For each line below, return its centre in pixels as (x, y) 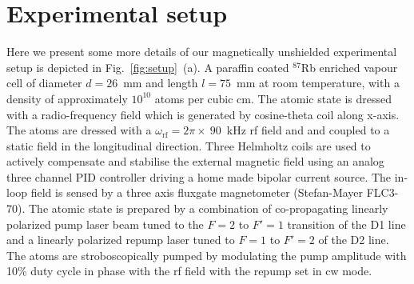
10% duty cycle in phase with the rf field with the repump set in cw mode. (189, 271)
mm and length (161, 83)
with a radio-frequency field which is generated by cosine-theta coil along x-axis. (203, 114)
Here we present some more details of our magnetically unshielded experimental (202, 52)
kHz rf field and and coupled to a (308, 130)
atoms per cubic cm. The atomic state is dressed (273, 98)
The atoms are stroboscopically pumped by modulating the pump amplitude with (207, 255)
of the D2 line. (354, 240)
